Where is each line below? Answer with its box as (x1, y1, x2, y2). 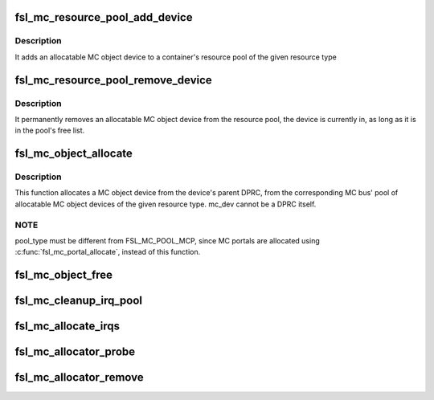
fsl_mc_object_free (14, 268, 113, 282)
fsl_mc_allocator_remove (14, 370, 144, 385)
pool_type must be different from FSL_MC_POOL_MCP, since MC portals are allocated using (14, 236, 321, 245)
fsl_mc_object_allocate (14, 147, 133, 161)
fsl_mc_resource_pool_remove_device (14, 73, 212, 87)
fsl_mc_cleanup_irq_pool (14, 294, 143, 308)
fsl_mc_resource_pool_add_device (14, 10, 193, 24)
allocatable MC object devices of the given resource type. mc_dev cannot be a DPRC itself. (14, 199, 317, 209)
